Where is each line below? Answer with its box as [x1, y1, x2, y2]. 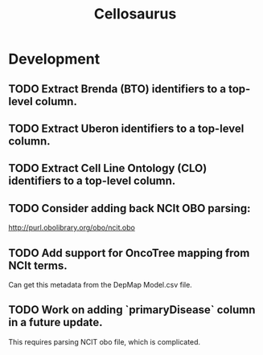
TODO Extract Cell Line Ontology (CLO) [8, 161, 208, 175]
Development [8, 50, 101, 68]
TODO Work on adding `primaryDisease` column [8, 303, 256, 317]
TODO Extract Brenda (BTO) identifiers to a [8, 82, 227, 96]
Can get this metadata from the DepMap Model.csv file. [8, 280, 193, 289]
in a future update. [8, 316, 103, 329]
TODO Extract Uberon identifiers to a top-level [8, 121, 245, 135]
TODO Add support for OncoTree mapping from [8, 246, 250, 259]
